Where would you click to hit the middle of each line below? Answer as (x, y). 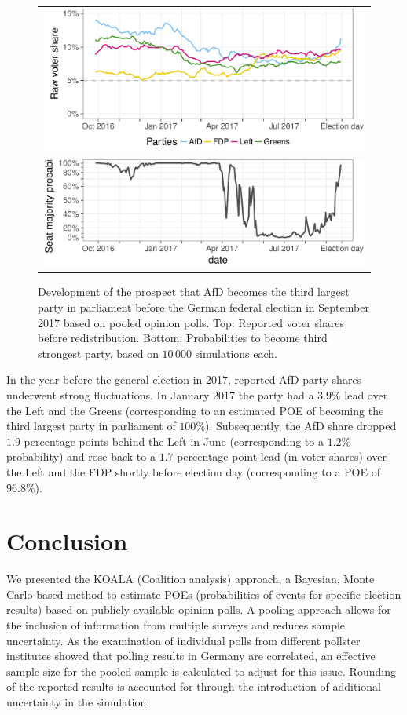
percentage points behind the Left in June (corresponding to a (174, 441)
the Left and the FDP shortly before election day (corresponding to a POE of (193, 471)
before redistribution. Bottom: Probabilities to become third (183, 338)
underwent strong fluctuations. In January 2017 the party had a (160, 394)
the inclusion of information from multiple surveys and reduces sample (176, 625)
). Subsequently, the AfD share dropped (301, 426)
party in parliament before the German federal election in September (203, 306)
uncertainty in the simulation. (78, 701)
